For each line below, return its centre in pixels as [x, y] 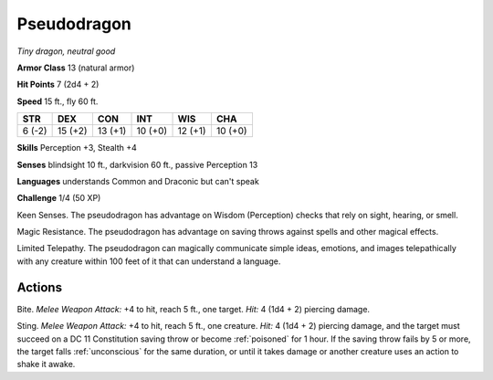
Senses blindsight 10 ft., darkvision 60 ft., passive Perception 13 [137, 164]
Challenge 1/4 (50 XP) [59, 198]
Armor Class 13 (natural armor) [76, 68]
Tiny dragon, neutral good [66, 51]
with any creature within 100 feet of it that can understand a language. [149, 261]
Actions [40, 287]
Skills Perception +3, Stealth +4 [77, 148]
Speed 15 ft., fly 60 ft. [58, 101]
